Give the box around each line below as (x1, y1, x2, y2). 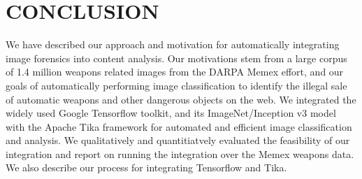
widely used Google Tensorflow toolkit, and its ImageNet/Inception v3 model (6, 106, 336, 120)
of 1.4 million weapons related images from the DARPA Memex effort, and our (6, 64, 344, 79)
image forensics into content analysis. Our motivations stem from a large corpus (6, 50, 347, 65)
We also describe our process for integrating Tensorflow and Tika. (6, 160, 287, 175)
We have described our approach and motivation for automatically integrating (6, 37, 340, 52)
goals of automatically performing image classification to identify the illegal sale (6, 78, 347, 92)
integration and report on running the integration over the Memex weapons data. (6, 146, 354, 161)
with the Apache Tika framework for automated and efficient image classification (6, 119, 352, 134)
